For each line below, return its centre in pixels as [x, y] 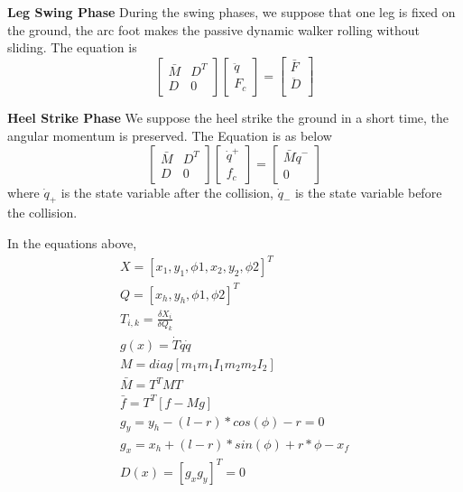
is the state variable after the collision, [167, 192]
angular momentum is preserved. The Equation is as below [170, 135]
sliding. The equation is [72, 47]
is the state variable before [368, 192]
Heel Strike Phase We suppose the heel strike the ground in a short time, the [228, 118]
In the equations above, [72, 242]
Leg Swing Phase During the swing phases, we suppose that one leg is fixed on [231, 12]
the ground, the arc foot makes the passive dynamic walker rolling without [213, 29]
